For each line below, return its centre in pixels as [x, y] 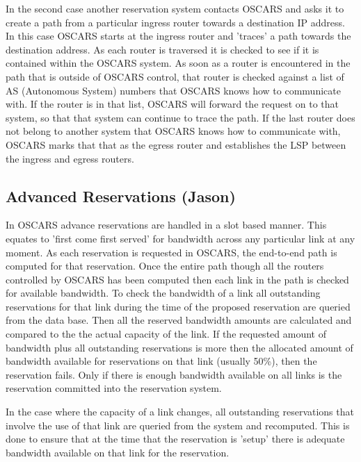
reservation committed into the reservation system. [114, 388]
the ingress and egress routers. [70, 158]
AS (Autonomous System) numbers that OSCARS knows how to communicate [173, 90]
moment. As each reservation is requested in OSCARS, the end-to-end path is [171, 252]
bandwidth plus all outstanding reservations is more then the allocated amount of [179, 347]
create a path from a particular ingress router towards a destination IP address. [175, 22]
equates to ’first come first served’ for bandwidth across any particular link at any [180, 238]
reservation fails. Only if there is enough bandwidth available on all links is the [174, 374]
